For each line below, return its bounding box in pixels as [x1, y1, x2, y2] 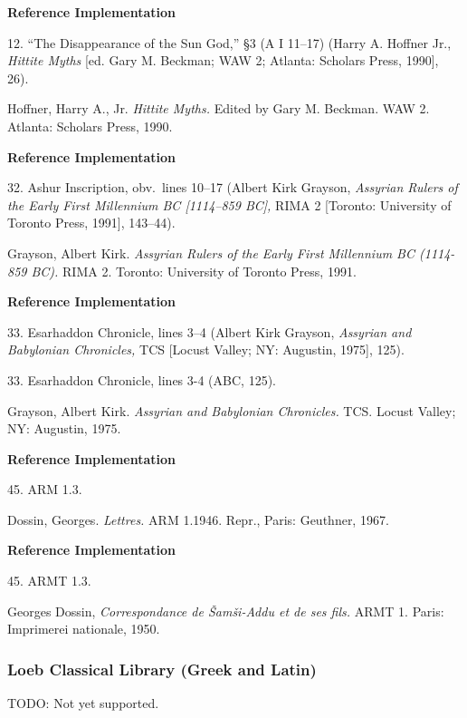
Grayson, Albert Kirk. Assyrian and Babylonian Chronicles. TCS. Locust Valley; [7, 401, 456, 420]
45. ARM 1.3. [7, 480, 82, 499]
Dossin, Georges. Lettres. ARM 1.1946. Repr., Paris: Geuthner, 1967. [7, 509, 389, 529]
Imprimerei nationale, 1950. [7, 619, 160, 638]
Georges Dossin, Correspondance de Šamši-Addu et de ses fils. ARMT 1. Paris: [7, 601, 444, 620]
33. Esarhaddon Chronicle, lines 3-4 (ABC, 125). [7, 370, 276, 389]
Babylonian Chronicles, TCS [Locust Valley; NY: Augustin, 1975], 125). [7, 340, 405, 359]
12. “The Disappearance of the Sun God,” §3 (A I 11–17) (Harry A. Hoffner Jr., [7, 33, 452, 52]
